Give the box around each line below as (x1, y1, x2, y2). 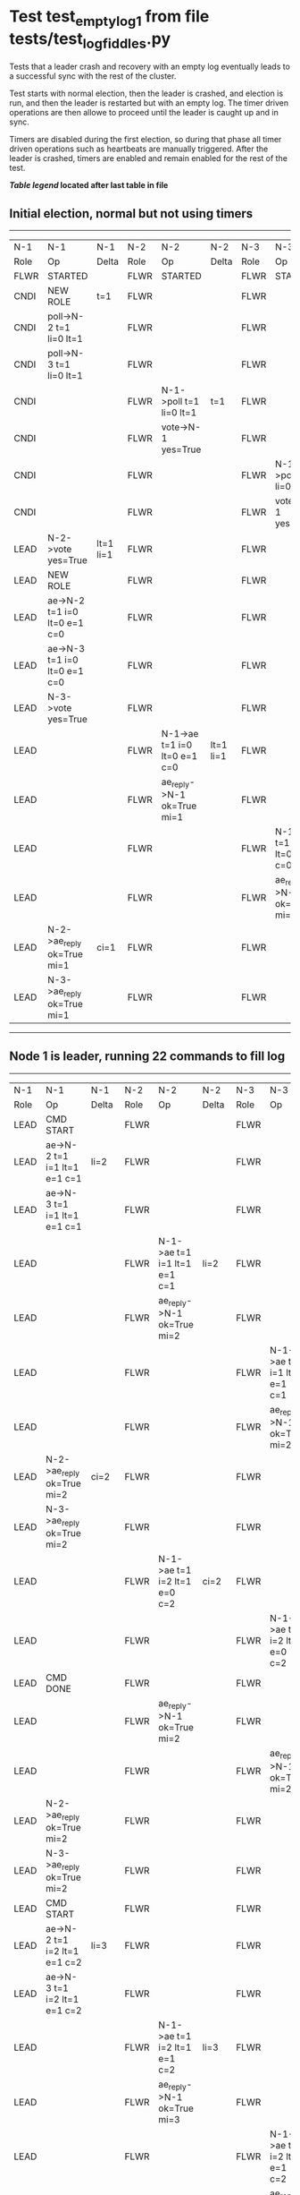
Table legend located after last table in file (9, 180, 169, 191)
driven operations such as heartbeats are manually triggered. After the (9, 143, 269, 154)
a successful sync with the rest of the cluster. (9, 71, 177, 81)
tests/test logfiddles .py (9, 29, 171, 52)
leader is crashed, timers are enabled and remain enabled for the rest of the (9, 153, 288, 164)
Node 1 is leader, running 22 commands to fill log (9, 1049, 286, 1064)
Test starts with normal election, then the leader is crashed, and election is (9, 88, 284, 99)
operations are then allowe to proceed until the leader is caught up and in (9, 107, 279, 118)
